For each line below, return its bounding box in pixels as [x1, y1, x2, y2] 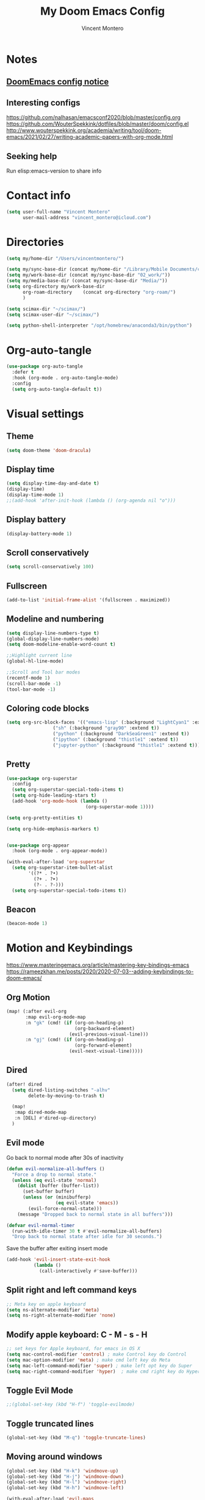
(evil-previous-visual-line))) [69, 1031, 149, 1038]
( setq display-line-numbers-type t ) [6, 630, 99, 636]
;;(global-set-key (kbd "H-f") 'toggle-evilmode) [6, 1402, 135, 1408]
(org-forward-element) [74, 1042, 132, 1049]
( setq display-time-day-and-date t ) [6, 480, 99, 487]
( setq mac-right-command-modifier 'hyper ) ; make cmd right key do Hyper [6, 1368, 201, 1375]
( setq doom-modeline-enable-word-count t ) [6, 641, 116, 648]
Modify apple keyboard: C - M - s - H [6, 1329, 148, 1340]
